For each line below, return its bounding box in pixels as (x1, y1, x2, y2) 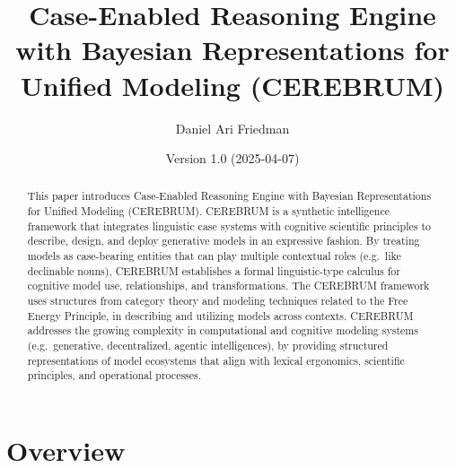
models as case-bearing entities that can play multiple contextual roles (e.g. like (27, 248, 401, 264)
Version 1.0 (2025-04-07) (165, 149, 300, 168)
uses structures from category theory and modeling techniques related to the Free (27, 293, 408, 308)
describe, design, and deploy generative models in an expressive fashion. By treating (27, 233, 420, 248)
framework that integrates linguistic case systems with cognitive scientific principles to (27, 218, 431, 233)
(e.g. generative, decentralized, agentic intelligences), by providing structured (27, 338, 389, 353)
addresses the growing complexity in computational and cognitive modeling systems (27, 323, 418, 338)
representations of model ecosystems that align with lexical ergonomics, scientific (27, 352, 405, 368)
